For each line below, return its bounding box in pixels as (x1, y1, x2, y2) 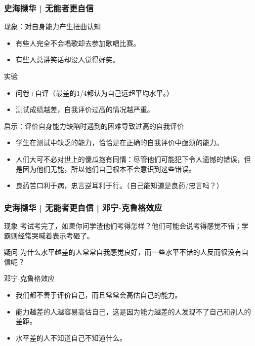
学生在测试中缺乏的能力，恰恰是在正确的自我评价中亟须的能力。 (15, 137, 223, 148)
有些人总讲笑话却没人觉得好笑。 (15, 54, 120, 65)
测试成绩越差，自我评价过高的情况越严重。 (15, 104, 154, 115)
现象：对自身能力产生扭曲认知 (4, 21, 101, 32)
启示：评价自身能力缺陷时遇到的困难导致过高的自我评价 (4, 120, 184, 131)
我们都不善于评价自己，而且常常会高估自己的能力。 (15, 289, 182, 300)
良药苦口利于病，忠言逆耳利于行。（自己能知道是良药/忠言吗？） (15, 180, 223, 191)
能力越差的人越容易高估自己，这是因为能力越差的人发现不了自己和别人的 (15, 306, 251, 316)
